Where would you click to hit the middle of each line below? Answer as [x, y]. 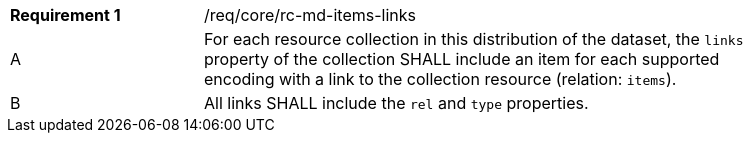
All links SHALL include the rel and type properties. [396, 103]
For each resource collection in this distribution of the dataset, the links [474, 39]
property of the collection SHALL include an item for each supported [462, 59]
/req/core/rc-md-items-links [310, 15]
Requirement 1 [65, 15]
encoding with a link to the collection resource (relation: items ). [440, 79]
